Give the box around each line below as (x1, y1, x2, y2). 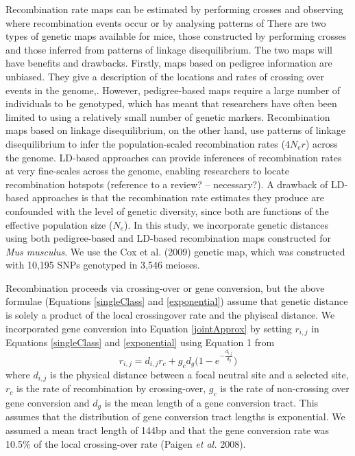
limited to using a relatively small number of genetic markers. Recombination (5, 109, 330, 124)
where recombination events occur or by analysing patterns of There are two (5, 15, 326, 30)
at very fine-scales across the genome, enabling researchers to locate (5, 163, 289, 178)
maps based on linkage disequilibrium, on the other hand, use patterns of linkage (5, 123, 345, 137)
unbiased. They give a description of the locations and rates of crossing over (5, 69, 324, 83)
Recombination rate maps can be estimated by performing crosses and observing (5, 2, 343, 16)
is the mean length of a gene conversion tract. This (104, 395, 319, 409)
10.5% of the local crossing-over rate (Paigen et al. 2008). (5, 436, 246, 451)
